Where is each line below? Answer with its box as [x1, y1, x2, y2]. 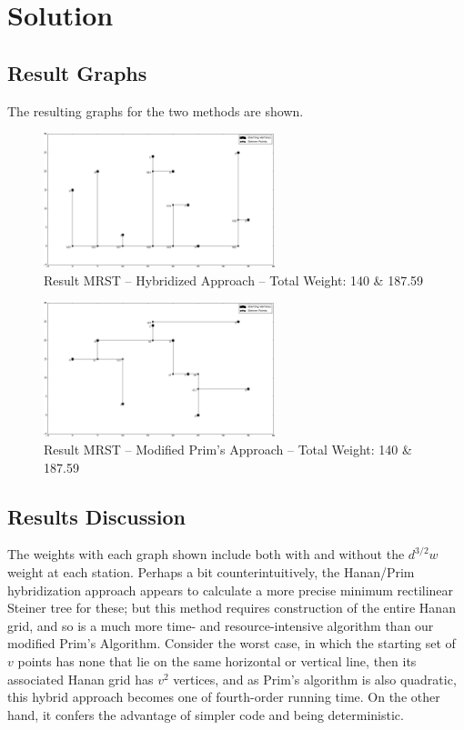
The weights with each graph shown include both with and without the [7, 545, 405, 564]
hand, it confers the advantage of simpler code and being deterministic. [7, 705, 404, 724]
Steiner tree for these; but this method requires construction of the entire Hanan [7, 598, 456, 617]
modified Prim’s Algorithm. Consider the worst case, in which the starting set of [7, 634, 456, 653]
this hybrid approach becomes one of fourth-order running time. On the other [7, 687, 440, 706]
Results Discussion [7, 502, 186, 530]
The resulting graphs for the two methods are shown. [7, 101, 304, 120]
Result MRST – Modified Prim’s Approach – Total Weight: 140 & [44, 440, 412, 459]
